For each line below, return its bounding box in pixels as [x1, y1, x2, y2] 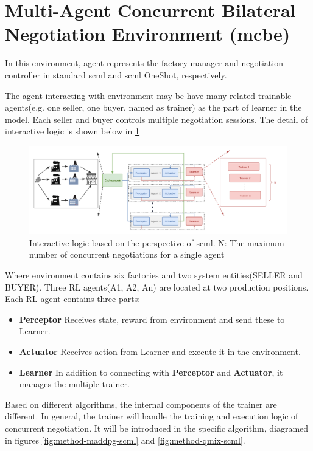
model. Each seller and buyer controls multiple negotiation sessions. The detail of [5, 112, 308, 125]
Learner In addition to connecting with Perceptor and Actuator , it [19, 365, 283, 378]
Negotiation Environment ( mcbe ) [5, 21, 290, 46]
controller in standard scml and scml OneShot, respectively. [5, 68, 227, 81]
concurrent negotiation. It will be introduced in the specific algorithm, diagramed [5, 421, 309, 434]
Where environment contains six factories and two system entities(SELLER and [5, 268, 303, 281]
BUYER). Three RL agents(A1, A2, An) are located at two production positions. [5, 280, 309, 293]
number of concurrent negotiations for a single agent [29, 248, 225, 261]
